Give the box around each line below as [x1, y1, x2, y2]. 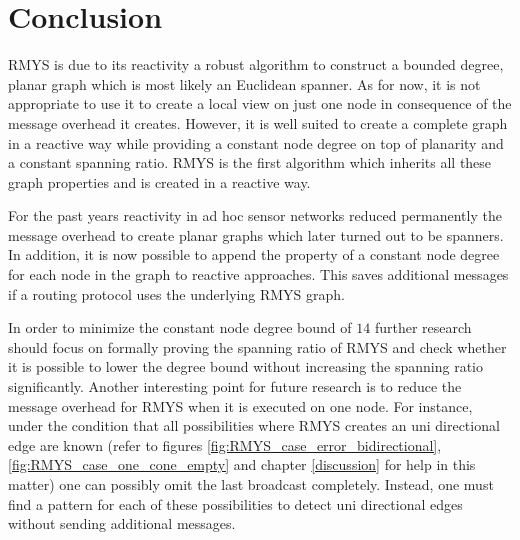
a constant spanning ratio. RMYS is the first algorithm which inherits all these [8, 152, 492, 173]
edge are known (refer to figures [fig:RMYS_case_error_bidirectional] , [8, 434, 442, 455]
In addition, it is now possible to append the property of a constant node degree [8, 244, 500, 265]
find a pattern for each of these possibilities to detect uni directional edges [8, 493, 463, 514]
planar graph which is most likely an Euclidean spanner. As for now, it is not [8, 73, 481, 94]
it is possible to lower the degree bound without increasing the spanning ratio [8, 356, 484, 377]
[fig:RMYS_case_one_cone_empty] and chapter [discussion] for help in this [8, 454, 476, 475]
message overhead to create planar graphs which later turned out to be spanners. [8, 224, 504, 245]
